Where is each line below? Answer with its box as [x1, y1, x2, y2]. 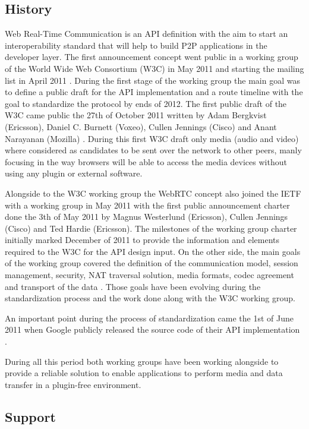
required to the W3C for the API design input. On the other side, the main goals [5, 245, 301, 257]
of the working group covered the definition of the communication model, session [5, 257, 298, 269]
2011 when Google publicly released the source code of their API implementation [5, 323, 300, 336]
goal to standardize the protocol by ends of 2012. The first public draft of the [5, 97, 287, 109]
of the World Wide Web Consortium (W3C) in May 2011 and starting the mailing [5, 62, 304, 74]
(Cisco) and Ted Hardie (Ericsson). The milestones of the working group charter [5, 222, 297, 234]
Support [5, 407, 56, 425]
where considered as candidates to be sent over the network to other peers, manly [5, 144, 302, 156]
